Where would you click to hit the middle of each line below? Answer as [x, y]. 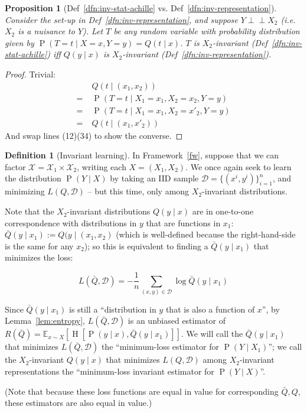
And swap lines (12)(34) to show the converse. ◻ [94, 135]
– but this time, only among [138, 191]
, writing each [102, 166]
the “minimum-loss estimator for [160, 347]
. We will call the [212, 334]
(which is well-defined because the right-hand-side [206, 234]
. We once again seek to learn [239, 166]
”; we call [285, 347]
